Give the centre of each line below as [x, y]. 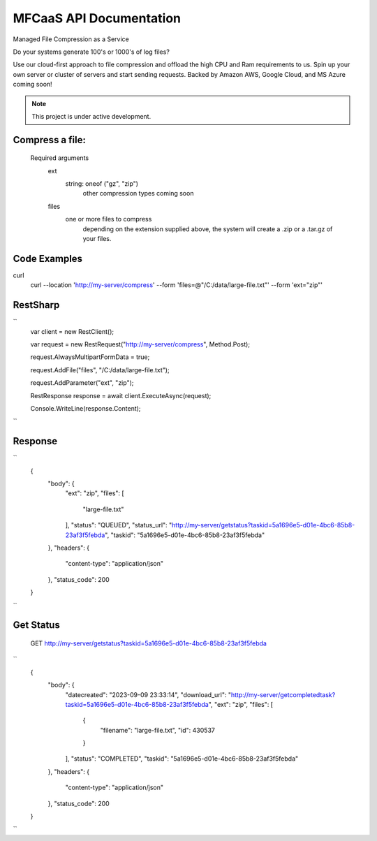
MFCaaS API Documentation [97, 18]
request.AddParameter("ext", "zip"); [82, 383]
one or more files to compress [109, 219]
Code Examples [48, 258]
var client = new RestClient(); [72, 331]
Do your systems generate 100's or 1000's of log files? [91, 52]
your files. [97, 239]
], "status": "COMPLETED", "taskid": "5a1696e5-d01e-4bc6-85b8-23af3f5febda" [182, 759]
